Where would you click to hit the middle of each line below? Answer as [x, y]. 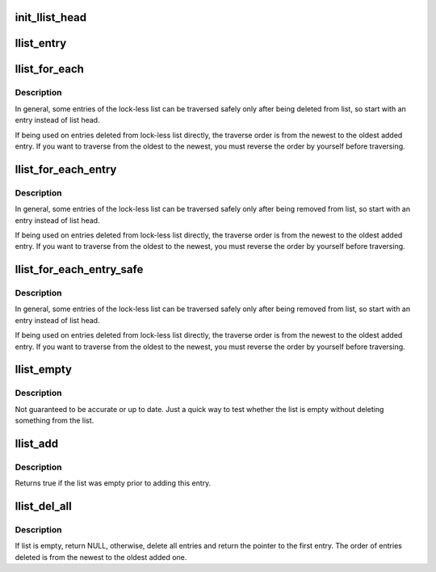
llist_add [37, 443]
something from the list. [55, 421]
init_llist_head [51, 17]
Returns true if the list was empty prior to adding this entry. [113, 483]
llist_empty [44, 370]
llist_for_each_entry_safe [79, 269]
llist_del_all [43, 506]
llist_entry [41, 43]
